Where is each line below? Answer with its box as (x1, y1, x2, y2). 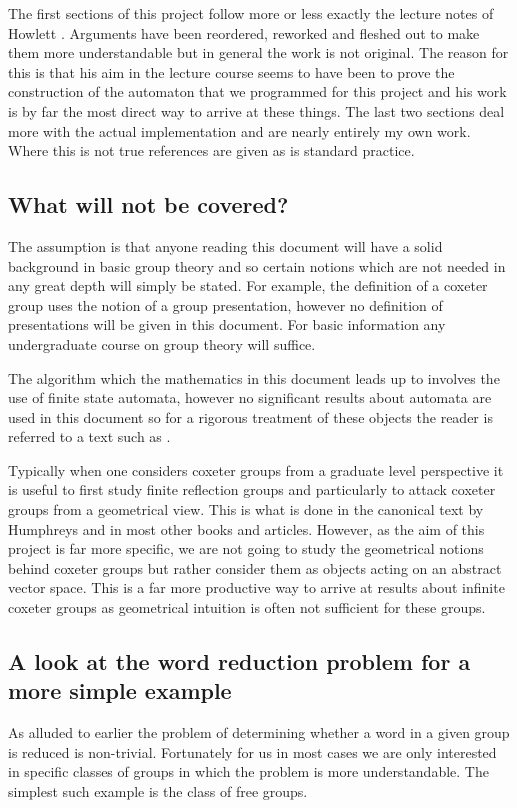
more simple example (8, 675, 232, 706)
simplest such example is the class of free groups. (8, 781, 308, 802)
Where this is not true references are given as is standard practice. (8, 140, 415, 161)
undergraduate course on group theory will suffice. (8, 333, 316, 354)
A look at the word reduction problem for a (8, 646, 471, 677)
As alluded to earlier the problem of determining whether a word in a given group (8, 722, 510, 743)
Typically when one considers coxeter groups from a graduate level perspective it (8, 459, 504, 480)
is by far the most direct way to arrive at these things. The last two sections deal (8, 100, 505, 121)
